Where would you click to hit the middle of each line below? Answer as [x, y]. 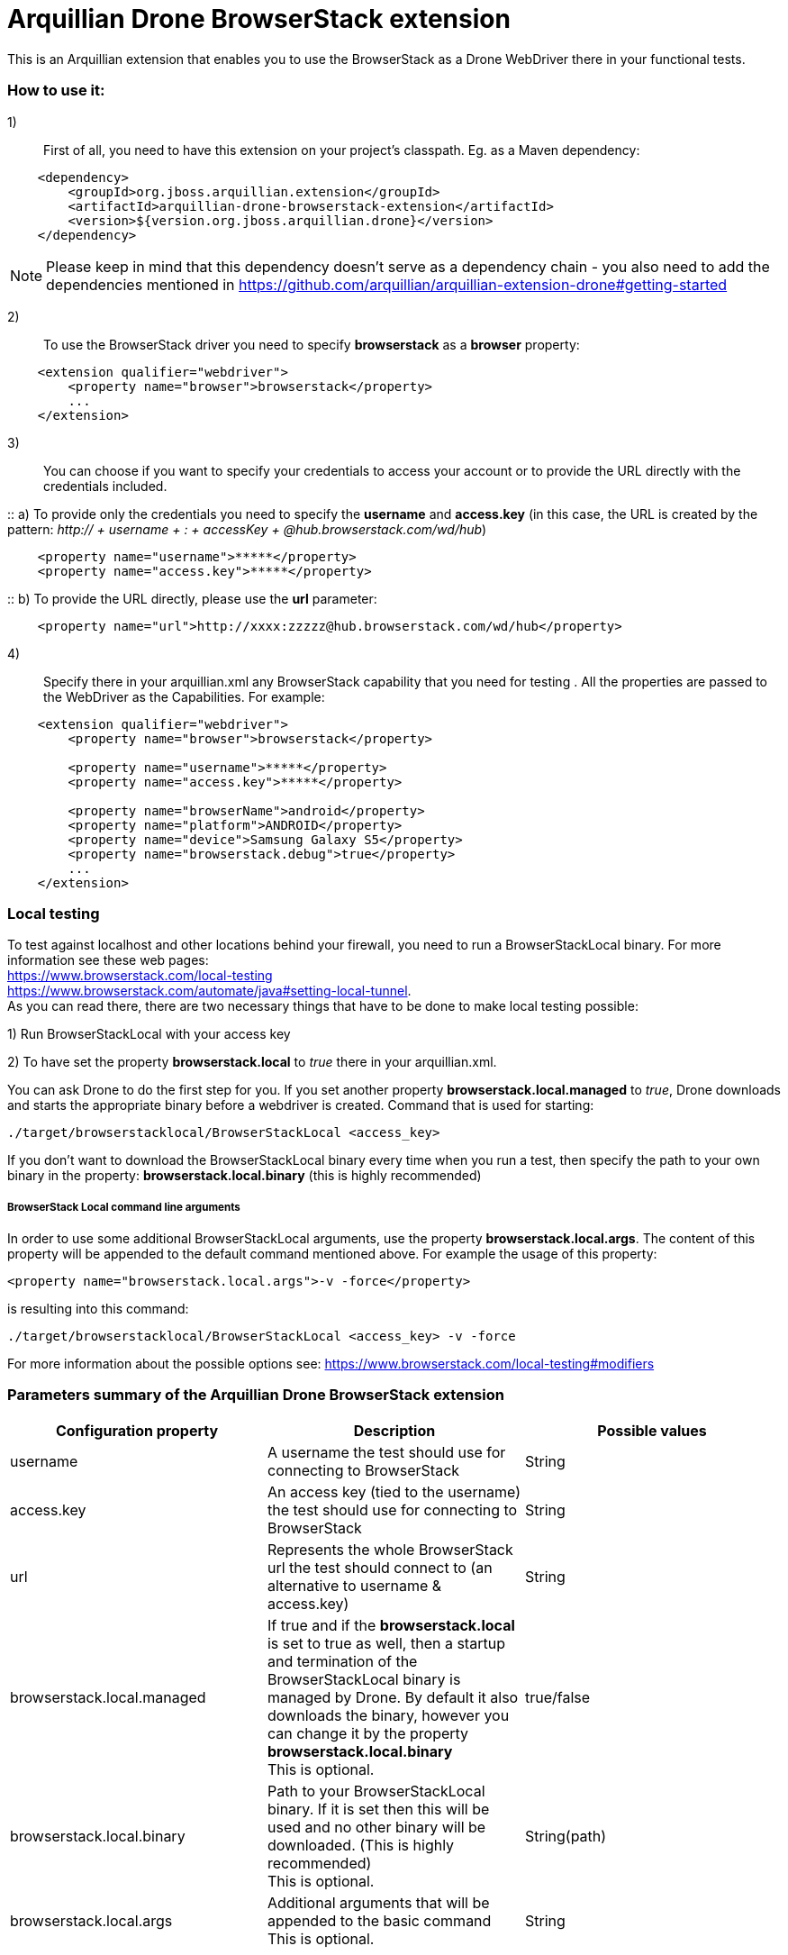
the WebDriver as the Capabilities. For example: [184, 696]
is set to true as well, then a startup [386, 1643]
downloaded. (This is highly [361, 1845]
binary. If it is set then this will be [378, 1809]
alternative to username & [354, 1585]
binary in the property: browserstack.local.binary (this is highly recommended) [245, 1176]
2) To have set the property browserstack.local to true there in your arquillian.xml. [252, 1062]
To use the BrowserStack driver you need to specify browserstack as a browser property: [312, 344]
